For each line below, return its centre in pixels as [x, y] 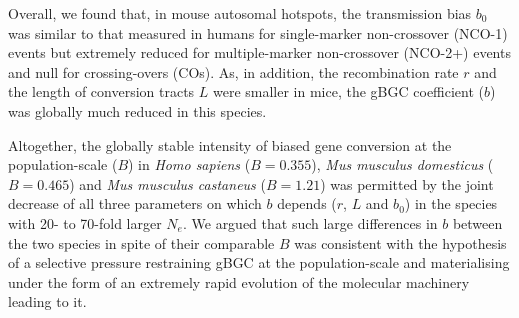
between [477, 222]
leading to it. [47, 301]
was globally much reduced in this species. [137, 110]
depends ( [307, 203]
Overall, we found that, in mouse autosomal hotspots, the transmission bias [240, 13]
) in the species [451, 203]
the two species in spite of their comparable [141, 242]
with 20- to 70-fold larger [85, 222]
